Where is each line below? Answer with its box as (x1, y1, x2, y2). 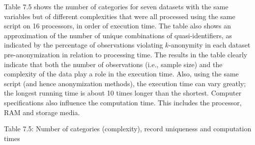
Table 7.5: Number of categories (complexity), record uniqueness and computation (4, 123, 252, 134)
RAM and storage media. (4, 107, 80, 117)
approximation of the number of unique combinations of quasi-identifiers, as (4, 30, 232, 40)
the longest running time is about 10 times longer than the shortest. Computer (4, 88, 242, 98)
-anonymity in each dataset (169, 40, 251, 50)
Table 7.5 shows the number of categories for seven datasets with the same (4, 1, 228, 11)
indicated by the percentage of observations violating (4, 40, 163, 50)
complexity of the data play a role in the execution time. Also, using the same (4, 69, 239, 79)
